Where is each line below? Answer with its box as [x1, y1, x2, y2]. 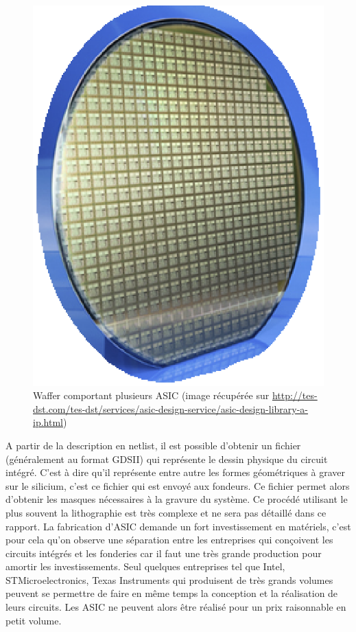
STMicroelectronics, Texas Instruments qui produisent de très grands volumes [5, 572, 333, 587]
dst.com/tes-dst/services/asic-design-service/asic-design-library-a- [33, 401, 309, 416]
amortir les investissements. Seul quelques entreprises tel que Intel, [5, 559, 285, 574]
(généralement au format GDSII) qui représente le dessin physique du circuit [5, 451, 328, 466]
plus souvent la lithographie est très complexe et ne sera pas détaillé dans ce [5, 505, 327, 519]
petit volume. [5, 613, 62, 627]
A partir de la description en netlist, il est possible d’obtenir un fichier [5, 438, 301, 452]
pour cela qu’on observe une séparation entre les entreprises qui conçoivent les [5, 532, 333, 547]
